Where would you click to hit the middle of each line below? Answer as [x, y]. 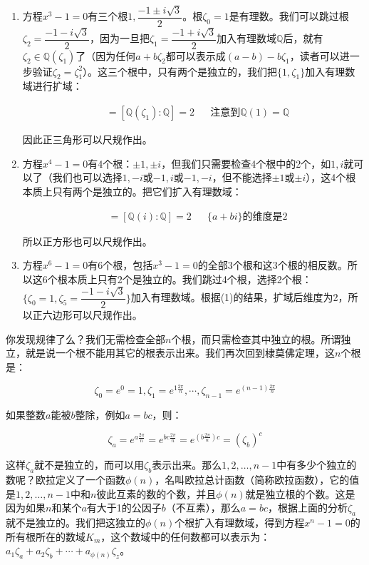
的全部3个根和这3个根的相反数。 [272, 265]
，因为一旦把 [119, 38]
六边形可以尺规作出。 [92, 315]
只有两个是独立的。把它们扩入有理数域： [147, 191]
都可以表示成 [196, 55]
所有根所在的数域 [46, 536]
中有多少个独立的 [317, 465]
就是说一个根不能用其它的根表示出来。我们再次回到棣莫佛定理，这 [180, 353]
